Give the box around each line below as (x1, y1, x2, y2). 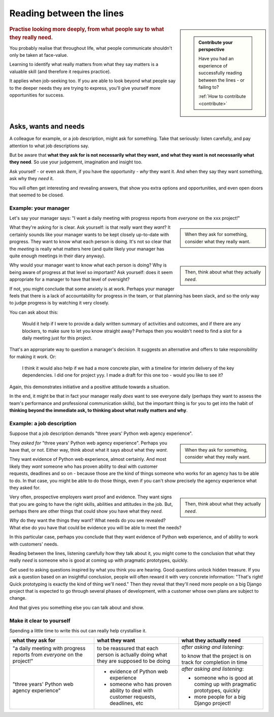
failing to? (198, 84, 219, 90)
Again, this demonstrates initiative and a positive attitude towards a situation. (9, 384, 170, 390)
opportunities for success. (9, 92, 64, 98)
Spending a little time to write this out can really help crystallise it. (9, 627, 147, 634)
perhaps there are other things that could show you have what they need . (9, 508, 163, 515)
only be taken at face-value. (9, 52, 68, 58)
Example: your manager (9, 204, 70, 212)
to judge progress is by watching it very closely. (9, 300, 110, 306)
